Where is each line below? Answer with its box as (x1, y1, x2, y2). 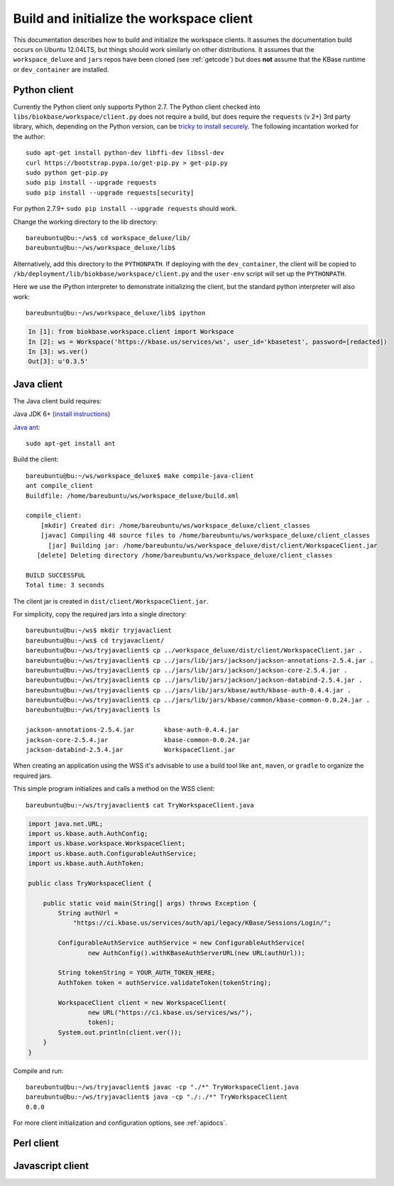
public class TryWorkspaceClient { (28, 879, 152, 887)
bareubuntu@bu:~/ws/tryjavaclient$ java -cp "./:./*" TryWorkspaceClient (26, 1093, 288, 1101)
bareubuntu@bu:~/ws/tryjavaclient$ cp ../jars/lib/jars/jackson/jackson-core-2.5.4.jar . (26, 666, 348, 674)
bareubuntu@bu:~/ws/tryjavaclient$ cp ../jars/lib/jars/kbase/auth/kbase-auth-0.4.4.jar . (26, 686, 351, 694)
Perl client (13, 1137, 60, 1149)
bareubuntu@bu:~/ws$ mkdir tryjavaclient (26, 626, 172, 635)
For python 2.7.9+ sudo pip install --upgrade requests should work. (13, 205, 237, 213)
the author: (13, 132, 45, 141)
